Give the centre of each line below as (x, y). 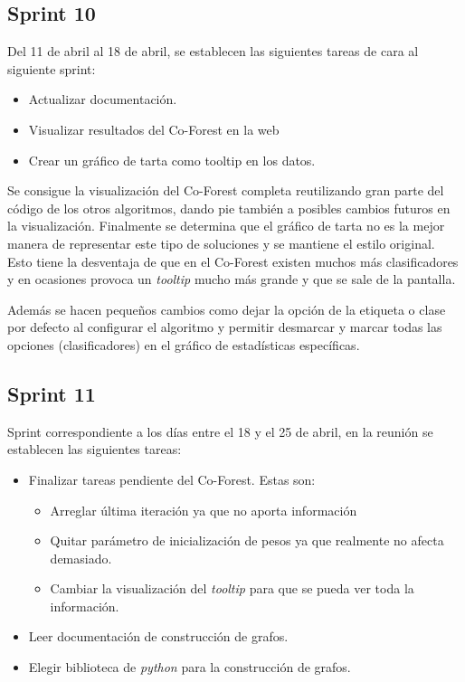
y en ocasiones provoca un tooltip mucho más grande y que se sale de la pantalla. (232, 279)
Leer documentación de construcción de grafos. (158, 636)
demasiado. (81, 558)
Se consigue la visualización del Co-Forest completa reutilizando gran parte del (226, 190)
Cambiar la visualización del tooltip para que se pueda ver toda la (232, 588)
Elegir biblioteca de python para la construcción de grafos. (190, 667)
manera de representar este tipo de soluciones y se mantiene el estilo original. (221, 243)
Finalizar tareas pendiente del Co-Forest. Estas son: (172, 479)
